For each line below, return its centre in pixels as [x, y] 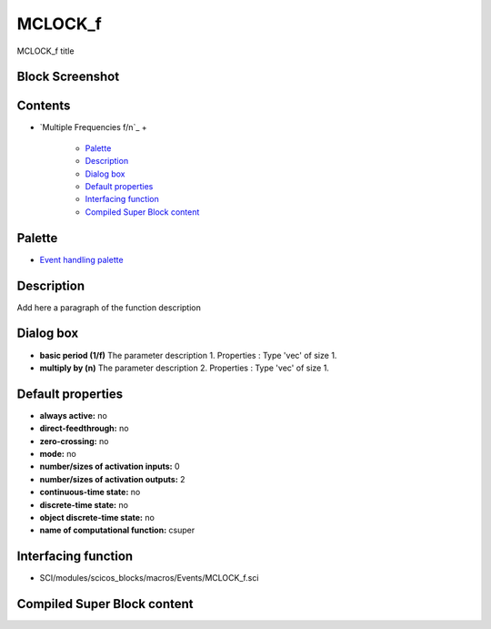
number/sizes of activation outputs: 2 [112, 479]
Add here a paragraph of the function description [109, 307]
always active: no [74, 415]
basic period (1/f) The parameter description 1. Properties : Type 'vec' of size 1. [188, 355]
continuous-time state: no [90, 492]
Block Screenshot [68, 77]
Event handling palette [81, 259]
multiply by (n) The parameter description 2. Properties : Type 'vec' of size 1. [184, 368]
